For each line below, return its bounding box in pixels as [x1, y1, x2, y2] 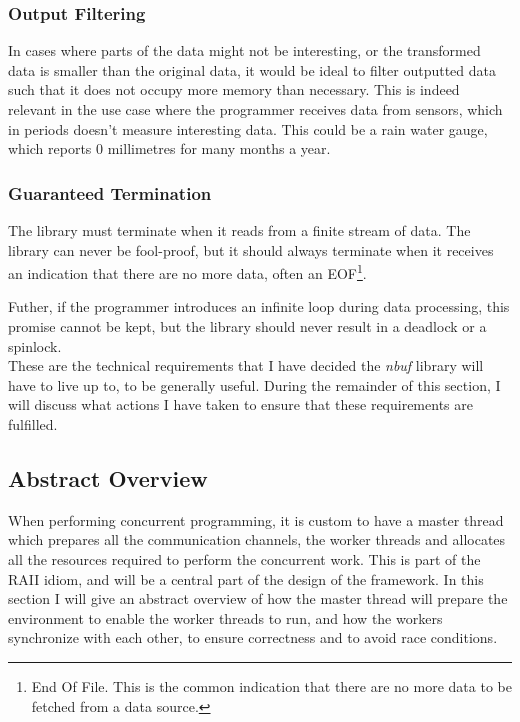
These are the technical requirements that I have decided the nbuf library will [8, 355, 484, 376]
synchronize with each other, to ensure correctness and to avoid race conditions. [8, 627, 498, 648]
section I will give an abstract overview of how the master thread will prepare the [8, 588, 508, 609]
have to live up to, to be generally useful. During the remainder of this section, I [8, 374, 501, 395]
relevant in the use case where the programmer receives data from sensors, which [8, 99, 503, 119]
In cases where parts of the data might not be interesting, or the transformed [8, 40, 481, 61]
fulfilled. [8, 414, 58, 434]
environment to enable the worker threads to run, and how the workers [8, 607, 443, 628]
